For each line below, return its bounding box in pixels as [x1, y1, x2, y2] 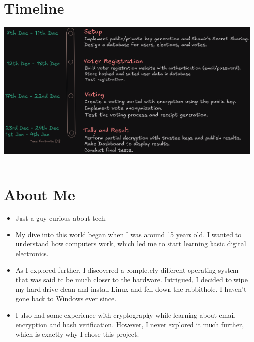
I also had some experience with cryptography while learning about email [15, 310, 235, 320]
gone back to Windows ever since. [15, 293, 117, 303]
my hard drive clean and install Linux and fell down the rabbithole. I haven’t [15, 283, 247, 294]
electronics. [15, 248, 49, 259]
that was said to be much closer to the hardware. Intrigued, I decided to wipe [15, 274, 248, 284]
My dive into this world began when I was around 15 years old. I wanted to [15, 229, 242, 239]
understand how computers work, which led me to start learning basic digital [15, 239, 246, 249]
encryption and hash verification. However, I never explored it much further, [15, 319, 244, 329]
